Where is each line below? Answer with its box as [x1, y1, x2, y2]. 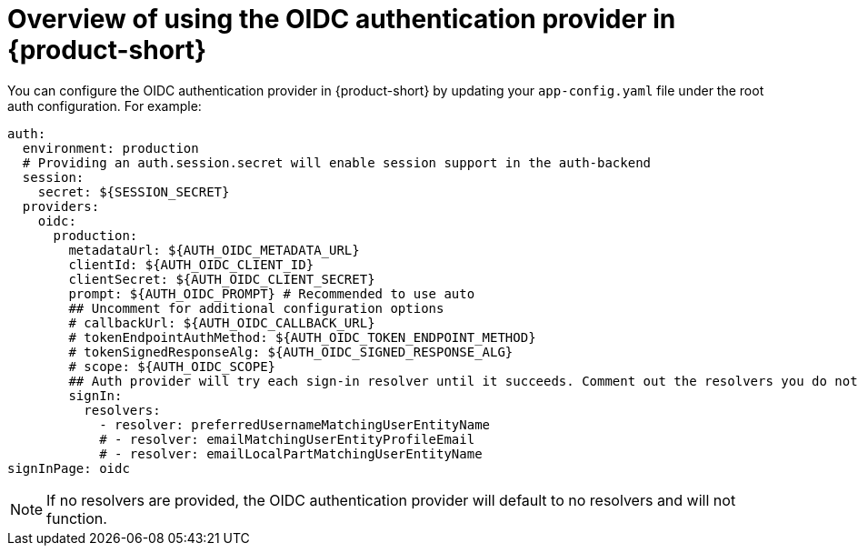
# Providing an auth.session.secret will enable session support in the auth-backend [22, 155, 652, 170]
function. [46, 508, 107, 528]
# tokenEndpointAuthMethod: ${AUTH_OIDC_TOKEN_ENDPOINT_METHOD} [68, 329, 536, 345]
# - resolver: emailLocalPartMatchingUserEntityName [99, 446, 483, 461]
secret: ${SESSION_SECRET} [37, 184, 230, 199]
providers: [22, 198, 100, 214]
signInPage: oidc [7, 460, 130, 476]
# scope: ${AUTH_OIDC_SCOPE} [68, 358, 276, 374]
